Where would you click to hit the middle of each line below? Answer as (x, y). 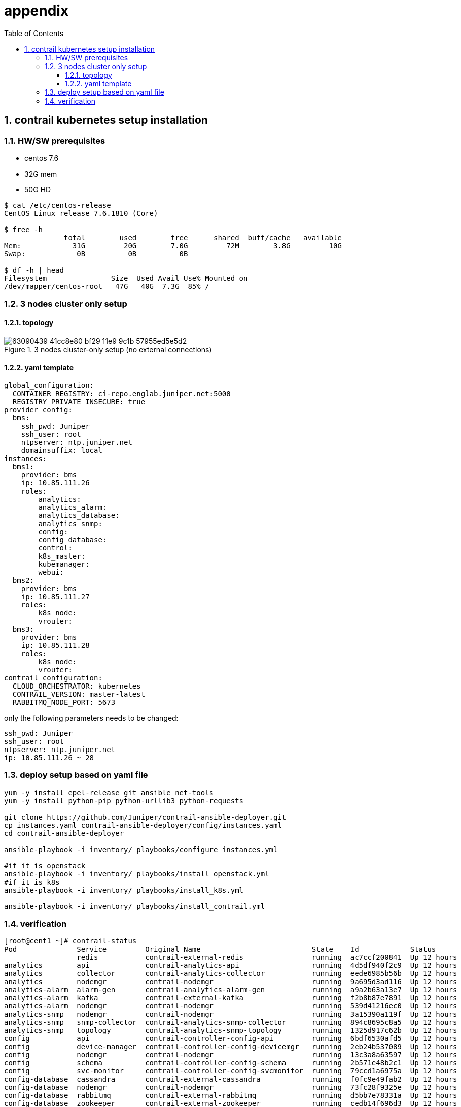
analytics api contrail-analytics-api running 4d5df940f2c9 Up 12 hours (231, 966)
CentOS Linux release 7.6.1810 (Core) (81, 213)
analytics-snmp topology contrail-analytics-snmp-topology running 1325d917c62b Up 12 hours (231, 1031)
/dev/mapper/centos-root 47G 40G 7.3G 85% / (107, 286)
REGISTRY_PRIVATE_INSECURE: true (79, 401)
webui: (51, 572)
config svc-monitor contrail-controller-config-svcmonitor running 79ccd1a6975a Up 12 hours (231, 1071)
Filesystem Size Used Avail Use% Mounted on (126, 278)
